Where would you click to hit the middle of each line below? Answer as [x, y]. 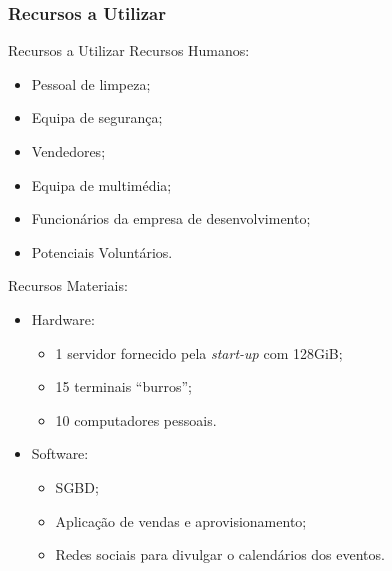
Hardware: [63, 318]
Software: [60, 453]
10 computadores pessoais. [136, 419]
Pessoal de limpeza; [91, 83]
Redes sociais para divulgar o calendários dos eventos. [220, 554]
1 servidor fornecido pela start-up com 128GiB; [199, 352]
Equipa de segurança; [97, 117]
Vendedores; [68, 151]
